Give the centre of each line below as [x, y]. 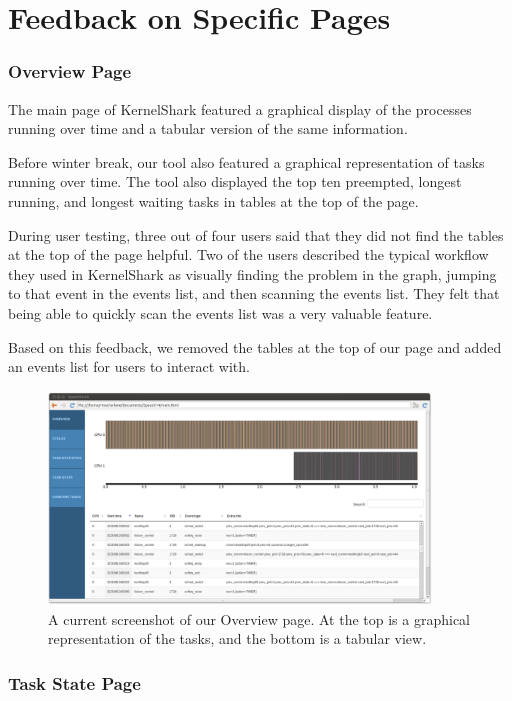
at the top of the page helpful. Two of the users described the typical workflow [248, 254]
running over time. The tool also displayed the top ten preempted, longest [235, 181]
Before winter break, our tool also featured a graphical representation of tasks [246, 161]
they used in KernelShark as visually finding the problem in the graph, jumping [252, 273]
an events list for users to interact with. [129, 366]
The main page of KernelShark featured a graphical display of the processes [240, 108]
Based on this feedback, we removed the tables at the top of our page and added [255, 346]
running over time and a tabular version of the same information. [208, 128]
